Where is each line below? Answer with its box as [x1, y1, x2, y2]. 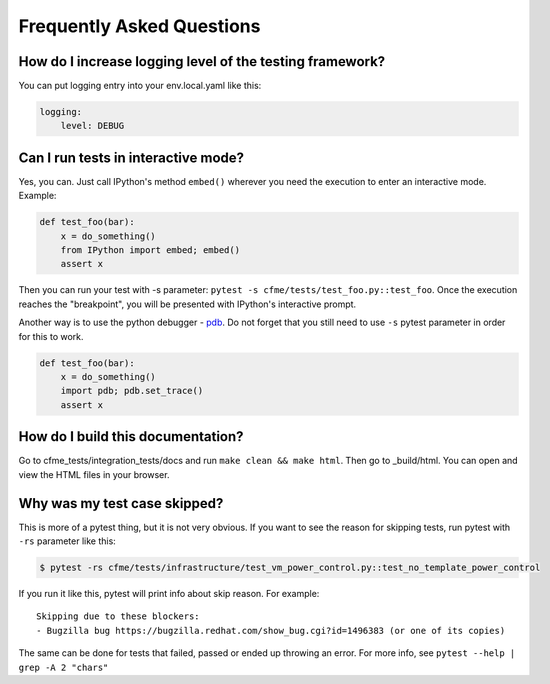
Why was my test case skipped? [18, 495, 224, 512]
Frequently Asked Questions [18, 15, 261, 37]
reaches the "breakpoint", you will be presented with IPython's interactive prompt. [18, 298, 357, 310]
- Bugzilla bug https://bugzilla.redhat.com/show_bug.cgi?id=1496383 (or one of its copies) [36, 625, 506, 636]
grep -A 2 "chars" [18, 661, 109, 673]
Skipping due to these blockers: [36, 611, 200, 622]
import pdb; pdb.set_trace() [60, 385, 204, 397]
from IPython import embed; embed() [60, 245, 240, 256]
